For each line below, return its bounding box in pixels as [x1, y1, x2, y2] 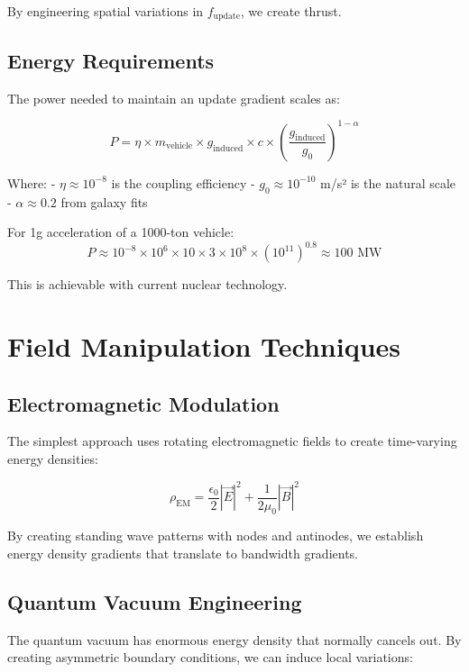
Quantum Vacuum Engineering [7, 588, 302, 616]
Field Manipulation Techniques [7, 328, 401, 365]
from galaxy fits [60, 192, 148, 211]
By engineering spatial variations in [7, 2, 204, 20]
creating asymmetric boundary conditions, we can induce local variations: [7, 648, 413, 667]
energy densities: [7, 450, 98, 468]
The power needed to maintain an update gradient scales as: [7, 88, 340, 107]
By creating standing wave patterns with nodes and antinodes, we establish [7, 526, 424, 545]
